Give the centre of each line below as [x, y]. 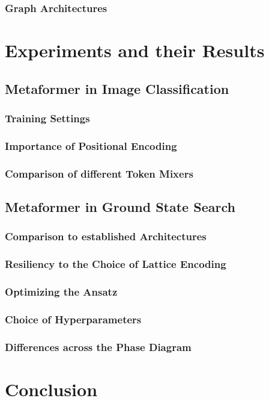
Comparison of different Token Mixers [99, 173]
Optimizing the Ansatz [61, 291]
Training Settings [47, 118]
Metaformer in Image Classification [117, 88]
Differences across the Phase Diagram [98, 347]
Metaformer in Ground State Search [120, 206]
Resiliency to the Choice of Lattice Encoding [116, 264]
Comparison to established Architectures [106, 236]
